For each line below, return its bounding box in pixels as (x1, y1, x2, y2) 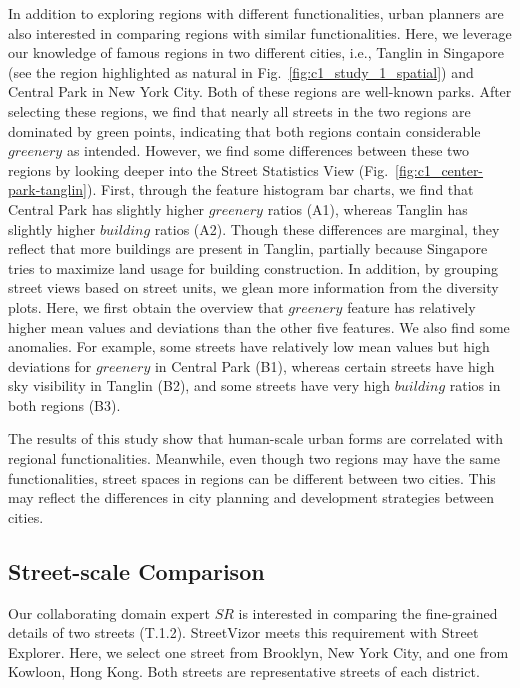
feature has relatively (347, 296, 476, 317)
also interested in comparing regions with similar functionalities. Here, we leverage (8, 22, 512, 43)
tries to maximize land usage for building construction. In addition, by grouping (8, 257, 499, 278)
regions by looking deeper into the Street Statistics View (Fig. (8, 159, 389, 180)
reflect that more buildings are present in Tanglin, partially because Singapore (8, 238, 488, 259)
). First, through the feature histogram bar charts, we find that (87, 179, 474, 200)
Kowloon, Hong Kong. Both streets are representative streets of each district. (8, 661, 480, 682)
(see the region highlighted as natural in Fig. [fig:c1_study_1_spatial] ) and (8, 61, 474, 82)
